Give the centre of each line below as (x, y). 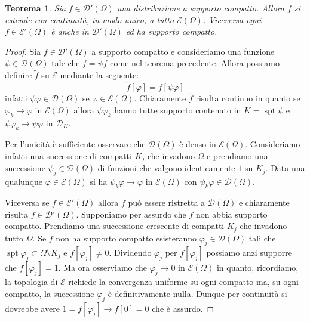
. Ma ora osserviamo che (103, 267)
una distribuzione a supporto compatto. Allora (200, 8)
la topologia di (31, 282)
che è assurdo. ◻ (183, 308)
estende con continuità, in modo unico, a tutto (90, 19)
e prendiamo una (237, 156)
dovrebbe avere (32, 308)
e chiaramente (264, 202)
